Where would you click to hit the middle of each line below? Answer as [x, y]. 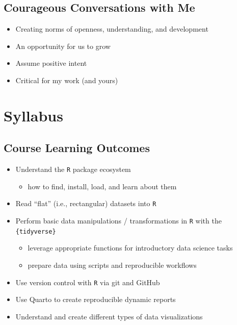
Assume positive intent [51, 63]
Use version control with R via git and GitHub [88, 282]
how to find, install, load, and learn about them [102, 186]
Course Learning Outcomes [77, 148]
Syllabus [33, 115]
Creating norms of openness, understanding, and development [112, 29]
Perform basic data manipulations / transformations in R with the [118, 221]
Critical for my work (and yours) [67, 80]
